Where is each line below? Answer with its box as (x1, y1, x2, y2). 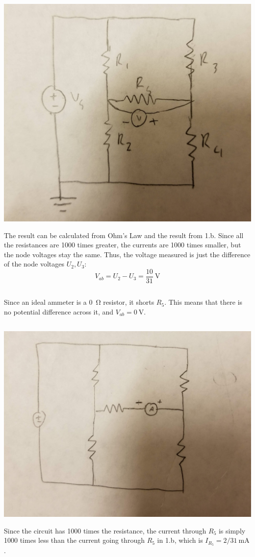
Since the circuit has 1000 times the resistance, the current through (4, 525, 206, 535)
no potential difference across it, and (4, 306, 114, 316)
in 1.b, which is (157, 535, 203, 545)
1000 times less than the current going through (4, 535, 145, 545)
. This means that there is (164, 297, 243, 307)
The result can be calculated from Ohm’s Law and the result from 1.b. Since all (4, 230, 244, 240)
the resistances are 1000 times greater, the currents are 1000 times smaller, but (4, 240, 241, 250)
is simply (218, 525, 246, 535)
